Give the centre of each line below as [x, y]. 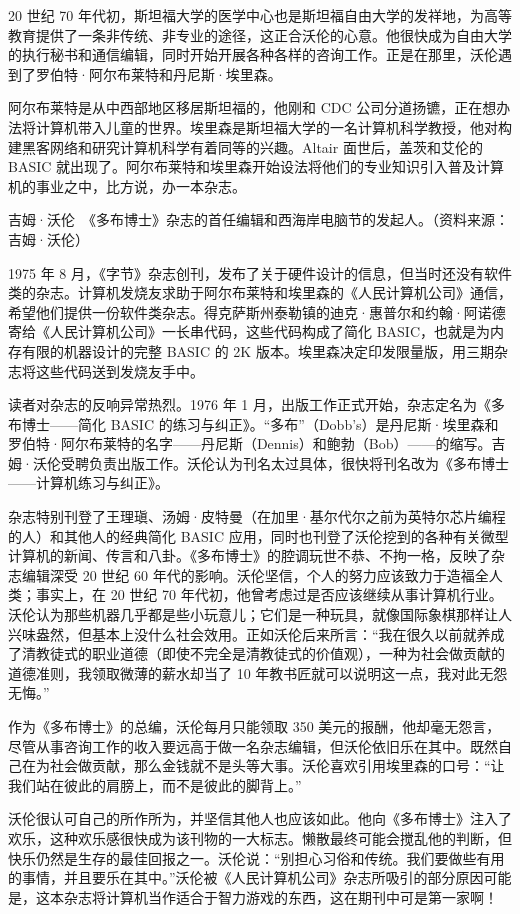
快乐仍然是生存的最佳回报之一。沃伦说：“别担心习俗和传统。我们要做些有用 [256, 857]
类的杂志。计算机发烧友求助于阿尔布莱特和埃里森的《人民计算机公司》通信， [260, 292]
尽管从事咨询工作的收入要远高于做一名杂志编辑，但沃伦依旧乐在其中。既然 [253, 745]
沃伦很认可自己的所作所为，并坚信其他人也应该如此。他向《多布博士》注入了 [260, 818]
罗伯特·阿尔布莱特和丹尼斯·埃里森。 [158, 73]
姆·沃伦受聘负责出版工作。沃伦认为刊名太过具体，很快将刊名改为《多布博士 [258, 462]
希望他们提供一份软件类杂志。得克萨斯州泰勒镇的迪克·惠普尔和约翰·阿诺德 [257, 311]
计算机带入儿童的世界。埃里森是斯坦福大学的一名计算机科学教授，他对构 [273, 126]
